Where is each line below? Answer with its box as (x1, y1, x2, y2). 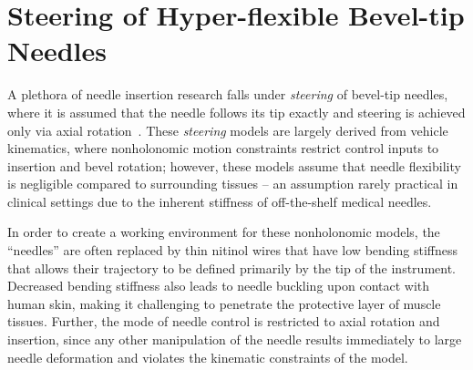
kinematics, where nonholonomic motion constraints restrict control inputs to (7, 139, 439, 158)
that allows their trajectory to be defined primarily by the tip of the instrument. (7, 258, 456, 277)
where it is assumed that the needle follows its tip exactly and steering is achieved (7, 102, 466, 121)
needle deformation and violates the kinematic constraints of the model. (7, 347, 408, 366)
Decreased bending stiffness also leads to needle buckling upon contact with (7, 276, 430, 295)
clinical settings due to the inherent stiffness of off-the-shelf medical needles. (7, 191, 432, 211)
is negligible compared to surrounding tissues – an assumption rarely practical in (7, 174, 458, 193)
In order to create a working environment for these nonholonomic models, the (7, 222, 440, 242)
